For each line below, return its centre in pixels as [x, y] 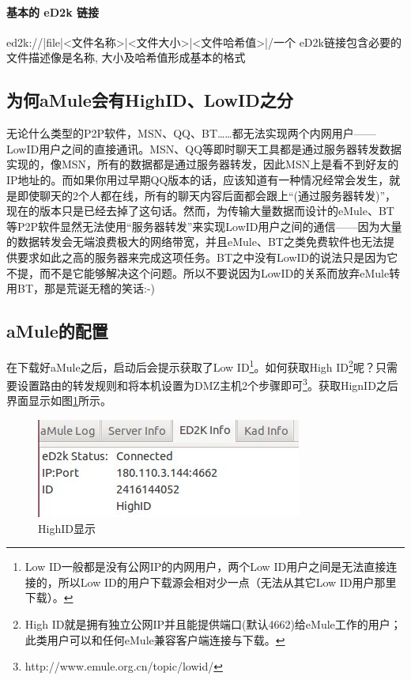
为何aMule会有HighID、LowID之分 [150, 100]
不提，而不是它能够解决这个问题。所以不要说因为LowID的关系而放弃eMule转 [204, 272]
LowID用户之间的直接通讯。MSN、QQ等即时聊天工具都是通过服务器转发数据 [204, 148]
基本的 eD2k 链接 [53, 11]
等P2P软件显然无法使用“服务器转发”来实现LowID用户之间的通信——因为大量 [204, 226]
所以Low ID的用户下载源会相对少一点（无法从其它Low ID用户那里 [227, 582]
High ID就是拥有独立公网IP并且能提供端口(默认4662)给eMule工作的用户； [213, 623]
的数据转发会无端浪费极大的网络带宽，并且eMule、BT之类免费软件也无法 [195, 242]
